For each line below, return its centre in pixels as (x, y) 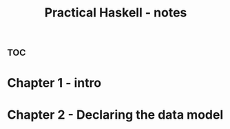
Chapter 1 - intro (54, 83)
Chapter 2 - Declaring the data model (115, 115)
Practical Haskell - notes (116, 13)
